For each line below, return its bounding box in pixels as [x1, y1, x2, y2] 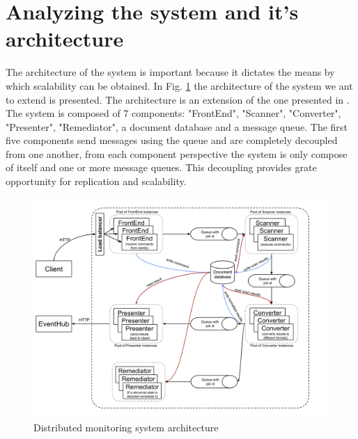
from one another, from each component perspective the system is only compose [6, 146, 348, 161]
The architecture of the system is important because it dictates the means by [6, 65, 335, 79]
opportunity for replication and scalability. [6, 174, 187, 189]
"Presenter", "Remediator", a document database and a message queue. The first [6, 119, 348, 134]
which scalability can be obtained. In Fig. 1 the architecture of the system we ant [6, 78, 353, 93]
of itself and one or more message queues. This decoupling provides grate [6, 160, 317, 175]
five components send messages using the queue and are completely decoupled [6, 133, 338, 147]
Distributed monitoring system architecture [33, 420, 219, 434]
